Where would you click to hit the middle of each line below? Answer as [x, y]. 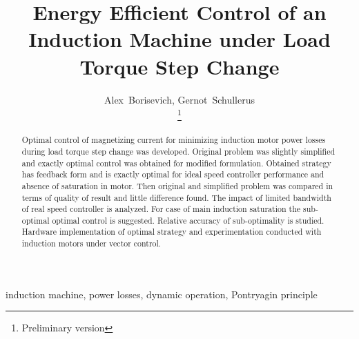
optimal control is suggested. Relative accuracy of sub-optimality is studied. [188, 220]
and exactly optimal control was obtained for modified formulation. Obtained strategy [176, 163]
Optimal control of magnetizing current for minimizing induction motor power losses [174, 140]
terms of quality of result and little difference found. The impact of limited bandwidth [176, 197]
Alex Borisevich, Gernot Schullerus [179, 99]
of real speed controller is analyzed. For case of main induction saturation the [161, 209]
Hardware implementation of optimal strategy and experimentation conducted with [172, 232]
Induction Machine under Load [179, 39]
